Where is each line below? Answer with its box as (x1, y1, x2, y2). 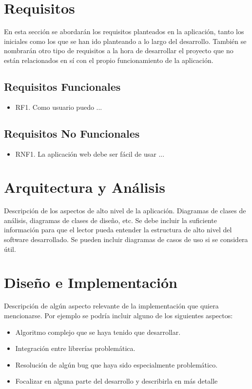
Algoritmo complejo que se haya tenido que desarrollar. (15, 327, 181, 337)
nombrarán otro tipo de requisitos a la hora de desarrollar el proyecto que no (4, 45, 233, 56)
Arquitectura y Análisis (4, 177, 165, 197)
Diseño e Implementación (4, 272, 177, 292)
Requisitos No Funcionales (4, 125, 140, 141)
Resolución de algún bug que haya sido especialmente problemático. (15, 359, 218, 369)
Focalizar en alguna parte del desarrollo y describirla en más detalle (15, 376, 218, 386)
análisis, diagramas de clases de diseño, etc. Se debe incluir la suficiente (4, 215, 217, 225)
